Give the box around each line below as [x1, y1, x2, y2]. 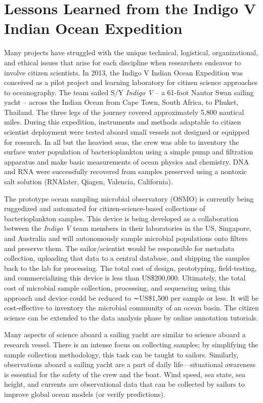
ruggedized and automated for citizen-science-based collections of [4, 203, 205, 214]
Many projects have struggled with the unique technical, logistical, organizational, [4, 47, 258, 58]
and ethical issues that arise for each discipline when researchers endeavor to [4, 57, 241, 67]
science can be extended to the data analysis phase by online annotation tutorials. [4, 312, 258, 323]
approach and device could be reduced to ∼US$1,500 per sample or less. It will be [4, 292, 259, 303]
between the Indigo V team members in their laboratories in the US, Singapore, [4, 223, 251, 233]
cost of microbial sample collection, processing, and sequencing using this [4, 282, 231, 293]
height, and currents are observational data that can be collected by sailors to [4, 379, 245, 389]
